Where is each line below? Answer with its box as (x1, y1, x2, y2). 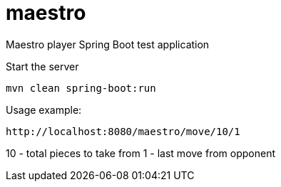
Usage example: (6, 103, 82, 116)
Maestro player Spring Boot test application (6, 38, 210, 50)
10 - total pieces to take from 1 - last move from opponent (6, 146, 275, 159)
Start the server (6, 60, 79, 73)
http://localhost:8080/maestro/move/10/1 (6, 125, 240, 137)
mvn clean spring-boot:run (6, 82, 156, 94)
